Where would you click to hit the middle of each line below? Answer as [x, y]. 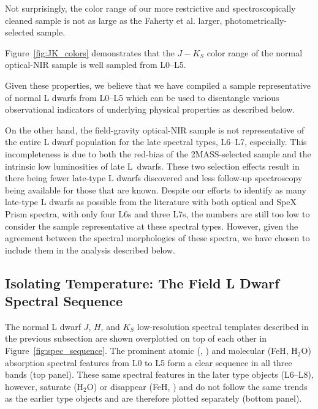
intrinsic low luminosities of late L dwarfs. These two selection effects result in [152, 166]
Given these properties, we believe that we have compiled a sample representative [158, 85]
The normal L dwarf [43, 326]
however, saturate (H [44, 386]
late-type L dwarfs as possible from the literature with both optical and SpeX [151, 202]
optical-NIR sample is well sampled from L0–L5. [96, 65]
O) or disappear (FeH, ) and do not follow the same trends [197, 386]
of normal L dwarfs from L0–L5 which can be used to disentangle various [142, 97]
